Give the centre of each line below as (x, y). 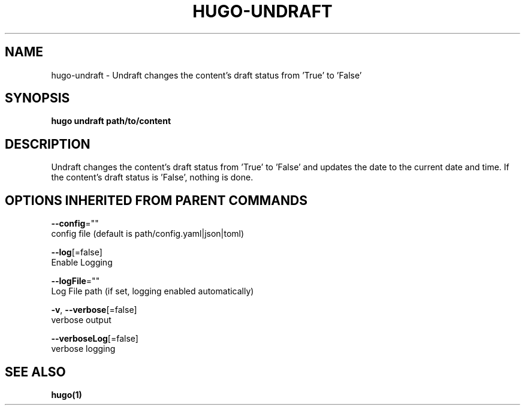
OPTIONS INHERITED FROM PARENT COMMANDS (156, 200)
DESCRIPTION (48, 144)
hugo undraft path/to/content (111, 121)
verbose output (81, 320)
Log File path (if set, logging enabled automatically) (153, 291)
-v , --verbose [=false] (94, 310)
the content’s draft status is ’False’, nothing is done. (152, 177)
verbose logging (83, 349)
